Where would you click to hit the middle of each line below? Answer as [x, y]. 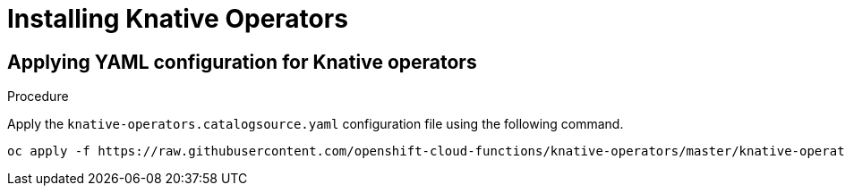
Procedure [38, 96]
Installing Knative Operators [178, 19]
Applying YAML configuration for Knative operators [242, 62]
